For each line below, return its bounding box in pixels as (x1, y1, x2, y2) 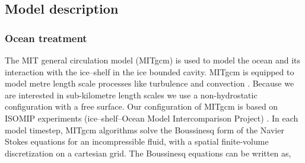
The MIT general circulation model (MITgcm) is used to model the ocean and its (5, 54, 301, 66)
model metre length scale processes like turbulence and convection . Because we (5, 77, 294, 90)
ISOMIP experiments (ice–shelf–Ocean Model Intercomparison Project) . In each (5, 111, 298, 124)
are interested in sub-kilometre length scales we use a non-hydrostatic (5, 88, 258, 101)
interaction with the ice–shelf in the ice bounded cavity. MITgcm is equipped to (5, 65, 294, 78)
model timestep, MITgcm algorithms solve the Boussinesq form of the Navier (5, 123, 284, 136)
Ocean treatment (5, 30, 87, 45)
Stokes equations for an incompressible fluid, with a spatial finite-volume (5, 135, 269, 148)
